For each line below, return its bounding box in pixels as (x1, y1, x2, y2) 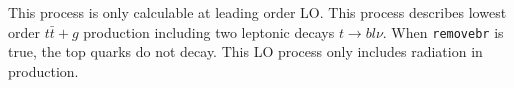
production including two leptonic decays (83, 21, 335, 42)
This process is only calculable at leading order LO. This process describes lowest (8, 2, 507, 22)
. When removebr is (382, 21, 504, 42)
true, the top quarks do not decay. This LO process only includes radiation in (8, 41, 483, 62)
